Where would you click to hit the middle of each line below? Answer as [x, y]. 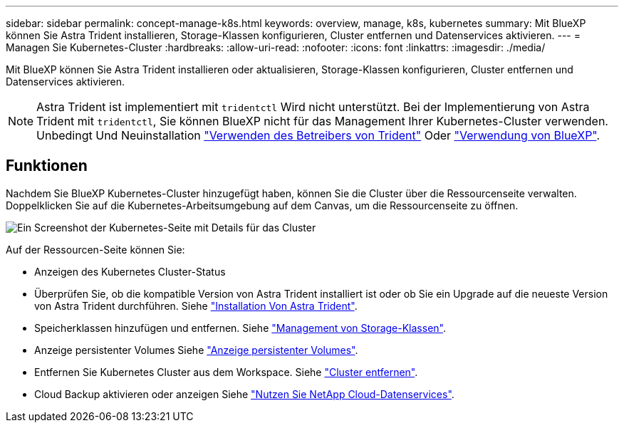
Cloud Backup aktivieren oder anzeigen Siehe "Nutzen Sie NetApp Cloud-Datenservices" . [244, 394]
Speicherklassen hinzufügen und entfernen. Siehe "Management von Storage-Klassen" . [240, 328]
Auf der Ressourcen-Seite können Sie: [95, 249]
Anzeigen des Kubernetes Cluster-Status [130, 271]
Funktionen [47, 166]
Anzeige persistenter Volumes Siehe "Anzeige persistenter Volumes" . [196, 350]
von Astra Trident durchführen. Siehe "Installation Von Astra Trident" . [196, 306]
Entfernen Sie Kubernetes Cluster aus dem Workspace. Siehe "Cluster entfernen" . [226, 372]
